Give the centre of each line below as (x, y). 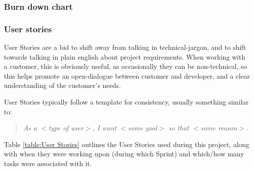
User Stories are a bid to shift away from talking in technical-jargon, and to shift (125, 47)
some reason (219, 128)
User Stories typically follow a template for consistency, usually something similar (127, 102)
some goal (142, 128)
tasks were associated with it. (48, 163)
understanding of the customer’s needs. (62, 85)
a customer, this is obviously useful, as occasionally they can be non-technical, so (126, 66)
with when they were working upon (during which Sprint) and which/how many (124, 154)
